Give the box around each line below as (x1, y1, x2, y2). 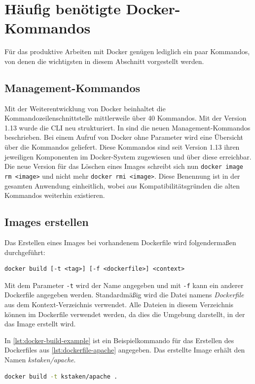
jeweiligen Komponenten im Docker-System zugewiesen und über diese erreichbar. (4, 151, 252, 161)
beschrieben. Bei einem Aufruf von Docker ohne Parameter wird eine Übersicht (4, 132, 243, 142)
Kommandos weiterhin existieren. (4, 190, 105, 200)
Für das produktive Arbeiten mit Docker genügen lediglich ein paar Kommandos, (4, 46, 250, 57)
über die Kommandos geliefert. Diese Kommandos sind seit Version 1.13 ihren (4, 142, 240, 152)
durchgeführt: (4, 247, 45, 257)
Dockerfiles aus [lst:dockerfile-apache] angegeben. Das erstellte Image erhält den (4, 345, 245, 355)
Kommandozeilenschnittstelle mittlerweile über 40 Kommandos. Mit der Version (4, 113, 247, 123)
